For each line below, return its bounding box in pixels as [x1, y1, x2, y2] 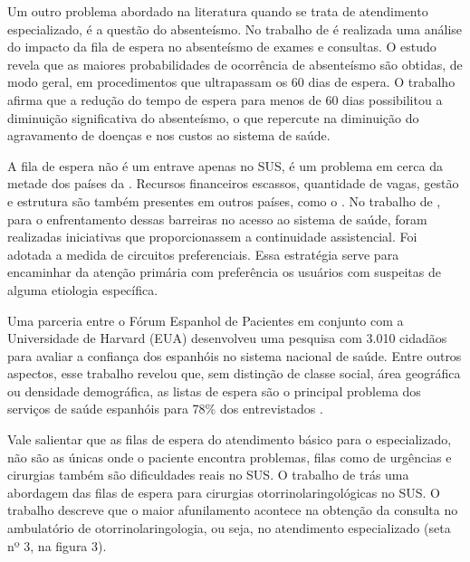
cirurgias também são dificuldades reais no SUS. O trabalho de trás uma [7, 465, 409, 484]
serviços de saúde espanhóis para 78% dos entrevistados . [7, 399, 323, 418]
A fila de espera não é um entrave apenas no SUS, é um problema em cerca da [7, 156, 443, 175]
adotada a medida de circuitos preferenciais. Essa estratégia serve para [7, 244, 399, 263]
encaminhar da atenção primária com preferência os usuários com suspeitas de [7, 262, 441, 281]
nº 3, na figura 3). [7, 536, 107, 555]
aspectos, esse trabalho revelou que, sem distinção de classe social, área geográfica [7, 364, 461, 383]
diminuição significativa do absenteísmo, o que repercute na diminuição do [7, 108, 419, 127]
